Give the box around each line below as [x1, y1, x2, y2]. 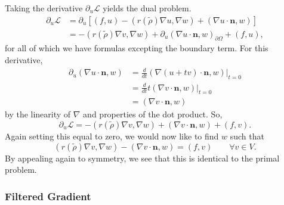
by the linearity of [5, 108, 71, 120]
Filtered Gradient [5, 188, 91, 203]
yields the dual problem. [103, 2, 192, 14]
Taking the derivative [5, 2, 83, 14]
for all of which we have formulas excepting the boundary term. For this [5, 42, 268, 54]
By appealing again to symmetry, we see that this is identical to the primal [5, 151, 280, 164]
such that [230, 129, 264, 142]
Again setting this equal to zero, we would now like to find [5, 129, 219, 142]
